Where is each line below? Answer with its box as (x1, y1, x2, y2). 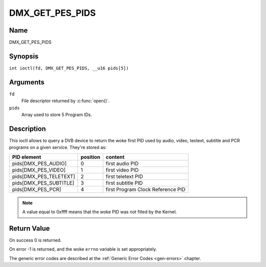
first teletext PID (105, 173, 143, 180)
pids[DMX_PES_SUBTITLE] (12, 179, 74, 186)
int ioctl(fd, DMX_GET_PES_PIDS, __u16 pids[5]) (9, 65, 129, 71)
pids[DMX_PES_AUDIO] (12, 160, 67, 167)
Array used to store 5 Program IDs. (21, 112, 92, 118)
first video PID (105, 166, 139, 173)
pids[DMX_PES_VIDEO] (12, 166, 66, 173)
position (80, 153, 100, 160)
